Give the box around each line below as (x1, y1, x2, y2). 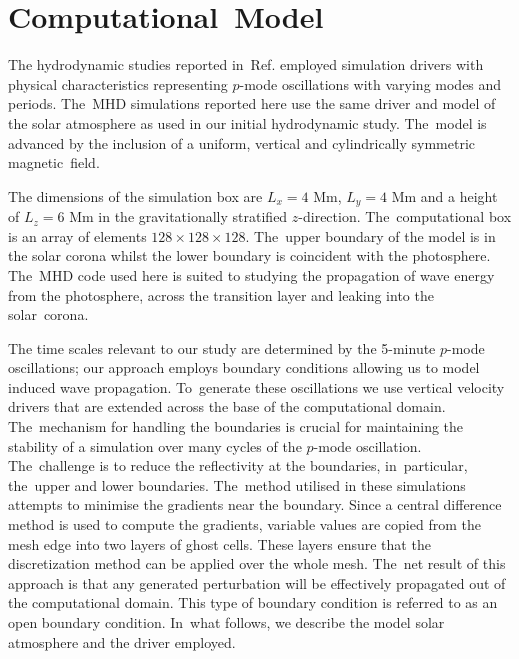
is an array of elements (8, 225, 147, 246)
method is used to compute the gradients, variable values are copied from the (8, 514, 481, 535)
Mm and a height (391, 185, 498, 206)
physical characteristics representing (8, 73, 228, 94)
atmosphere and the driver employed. (8, 631, 236, 652)
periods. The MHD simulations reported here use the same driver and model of (8, 93, 496, 114)
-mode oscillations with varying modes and (239, 73, 502, 94)
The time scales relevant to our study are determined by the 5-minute (8, 337, 436, 358)
